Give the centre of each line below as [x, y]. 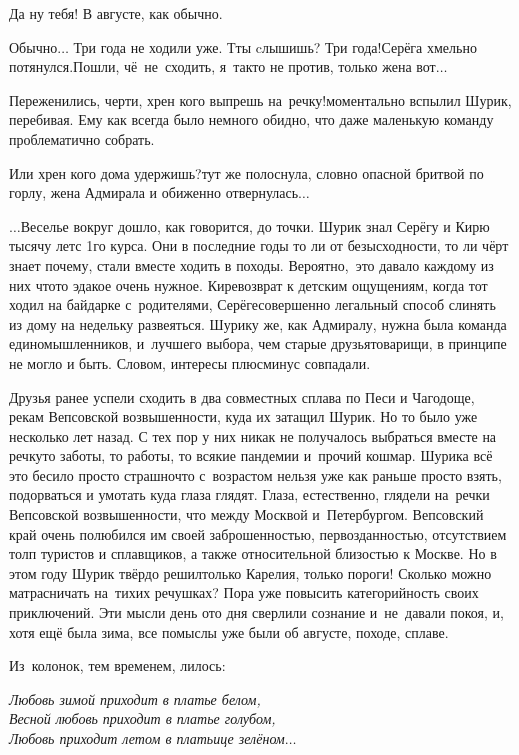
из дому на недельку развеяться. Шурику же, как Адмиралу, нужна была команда [258, 323]
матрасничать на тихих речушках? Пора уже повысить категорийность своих [244, 592]
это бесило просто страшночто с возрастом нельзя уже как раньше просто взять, [255, 474]
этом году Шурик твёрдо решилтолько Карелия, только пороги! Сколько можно [250, 572]
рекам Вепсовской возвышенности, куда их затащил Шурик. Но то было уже [243, 416]
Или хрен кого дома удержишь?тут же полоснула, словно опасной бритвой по [246, 172]
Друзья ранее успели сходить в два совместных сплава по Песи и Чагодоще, [242, 396]
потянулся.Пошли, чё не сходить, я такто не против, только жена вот [222, 66]
